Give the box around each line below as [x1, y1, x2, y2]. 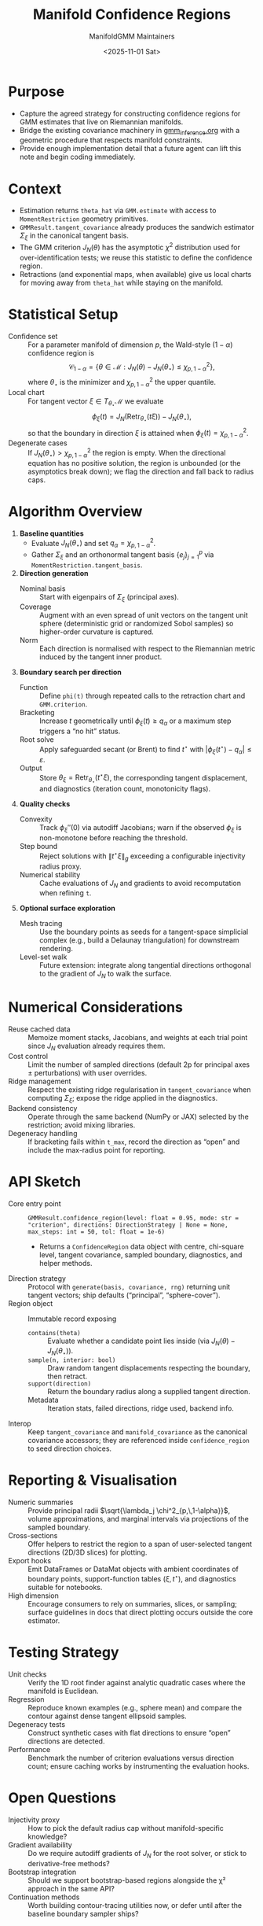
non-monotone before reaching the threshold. [38, 833, 188, 843]
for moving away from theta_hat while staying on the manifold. [19, 278, 224, 287]
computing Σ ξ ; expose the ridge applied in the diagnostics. [27, 1093, 218, 1105]
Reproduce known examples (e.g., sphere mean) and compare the [27, 1703, 242, 1712]
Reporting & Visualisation [8, 1471, 177, 1489]
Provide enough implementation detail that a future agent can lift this [19, 144, 242, 153]
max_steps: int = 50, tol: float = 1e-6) [27, 1227, 166, 1236]
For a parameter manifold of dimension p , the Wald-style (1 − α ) [27, 340, 233, 349]
